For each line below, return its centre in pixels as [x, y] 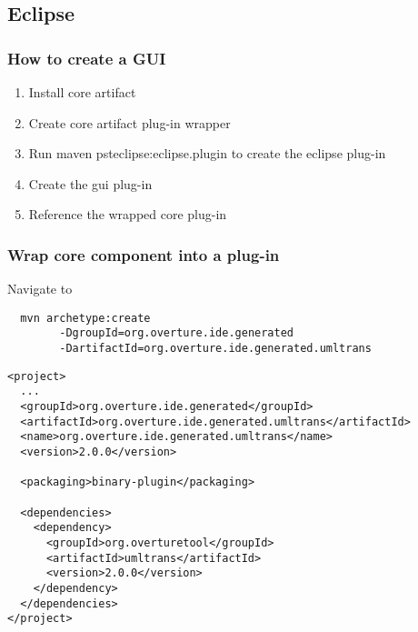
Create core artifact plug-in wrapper [129, 122]
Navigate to [40, 289]
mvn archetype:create [85, 318]
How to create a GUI [87, 58]
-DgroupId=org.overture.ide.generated [176, 333]
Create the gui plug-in [90, 183]
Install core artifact [82, 92]
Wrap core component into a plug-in [144, 254]
